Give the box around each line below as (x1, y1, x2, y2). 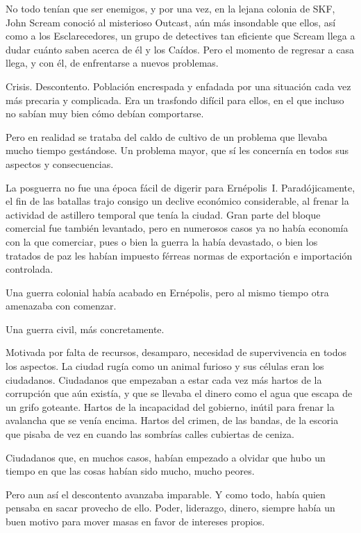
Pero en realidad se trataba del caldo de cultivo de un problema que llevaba (6, 129, 328, 144)
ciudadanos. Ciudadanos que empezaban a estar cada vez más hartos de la (6, 372, 322, 387)
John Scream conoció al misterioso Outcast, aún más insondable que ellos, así (6, 15, 336, 29)
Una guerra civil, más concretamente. (6, 321, 165, 336)
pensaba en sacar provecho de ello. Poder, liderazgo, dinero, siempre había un (6, 500, 335, 515)
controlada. (6, 262, 53, 276)
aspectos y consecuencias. (6, 156, 114, 171)
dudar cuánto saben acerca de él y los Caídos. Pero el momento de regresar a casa (6, 42, 355, 56)
